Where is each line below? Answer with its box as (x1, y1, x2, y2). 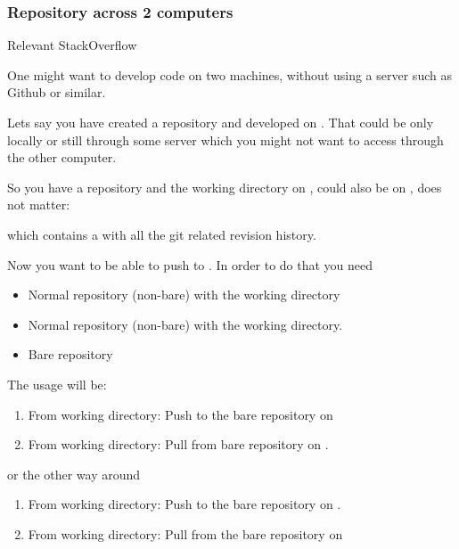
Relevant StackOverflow (7, 36, 137, 54)
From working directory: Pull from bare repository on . (28, 435, 329, 454)
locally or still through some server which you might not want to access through (7, 130, 444, 149)
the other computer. (7, 148, 117, 167)
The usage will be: (7, 374, 107, 393)
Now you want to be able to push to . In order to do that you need (7, 255, 373, 274)
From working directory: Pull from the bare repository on (28, 524, 343, 543)
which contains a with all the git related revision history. (7, 225, 316, 243)
